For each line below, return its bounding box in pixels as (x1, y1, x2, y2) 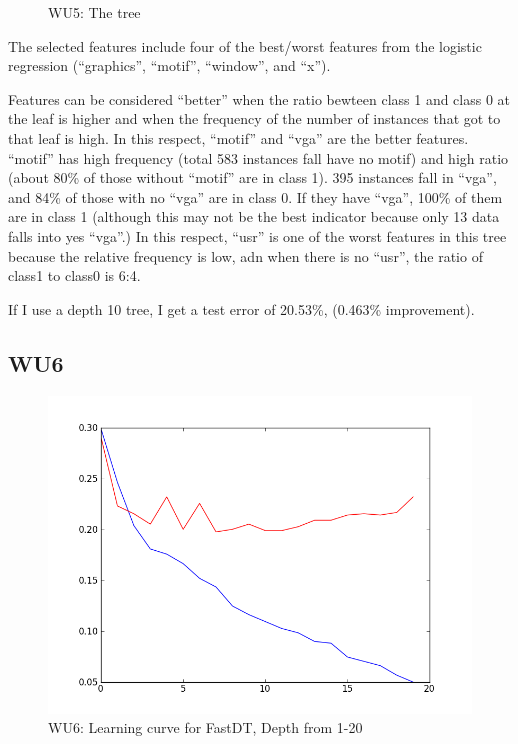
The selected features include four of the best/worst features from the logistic (8, 35, 482, 56)
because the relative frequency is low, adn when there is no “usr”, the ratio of (8, 245, 483, 266)
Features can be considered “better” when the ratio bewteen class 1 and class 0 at (8, 88, 511, 109)
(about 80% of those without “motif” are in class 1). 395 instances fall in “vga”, (8, 167, 497, 188)
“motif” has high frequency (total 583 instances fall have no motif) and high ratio (8, 147, 509, 168)
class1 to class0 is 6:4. (8, 265, 141, 286)
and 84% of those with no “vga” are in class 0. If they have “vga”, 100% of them (8, 186, 503, 207)
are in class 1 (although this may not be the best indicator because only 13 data (8, 206, 500, 227)
